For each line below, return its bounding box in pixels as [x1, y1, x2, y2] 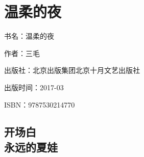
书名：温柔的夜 [4, 31, 54, 41]
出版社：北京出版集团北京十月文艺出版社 [4, 65, 140, 75]
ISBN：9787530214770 [4, 99, 75, 110]
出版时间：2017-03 [4, 82, 64, 92]
